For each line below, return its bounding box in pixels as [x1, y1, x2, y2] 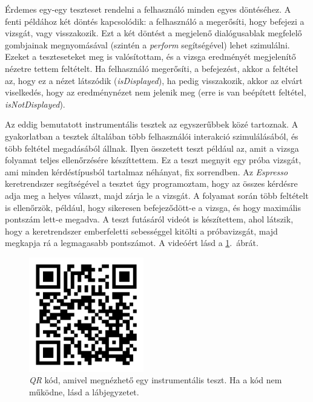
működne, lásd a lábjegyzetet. [29, 386, 139, 398]
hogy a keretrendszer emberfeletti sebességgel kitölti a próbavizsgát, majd [5, 224, 278, 237]
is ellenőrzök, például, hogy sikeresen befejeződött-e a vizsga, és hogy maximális [5, 201, 301, 213]
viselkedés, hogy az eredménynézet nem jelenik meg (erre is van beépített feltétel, [5, 86, 306, 99]
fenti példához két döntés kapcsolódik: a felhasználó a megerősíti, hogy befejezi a [5, 15, 305, 27]
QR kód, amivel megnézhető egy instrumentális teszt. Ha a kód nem [29, 374, 282, 386]
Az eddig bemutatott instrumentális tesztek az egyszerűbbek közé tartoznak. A [5, 118, 298, 131]
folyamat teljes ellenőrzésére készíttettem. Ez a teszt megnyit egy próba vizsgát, [5, 154, 301, 166]
